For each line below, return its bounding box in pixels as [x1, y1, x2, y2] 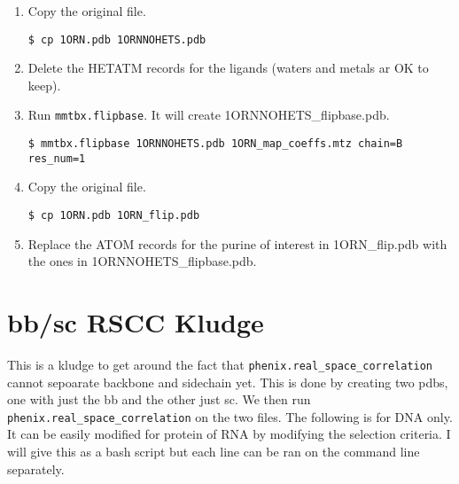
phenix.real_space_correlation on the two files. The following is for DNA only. [7, 407, 453, 425]
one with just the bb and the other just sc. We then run [7, 390, 311, 409]
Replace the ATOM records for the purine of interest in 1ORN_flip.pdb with [27, 234, 447, 253]
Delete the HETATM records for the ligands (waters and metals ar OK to [27, 59, 429, 77]
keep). [27, 75, 61, 94]
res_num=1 [27, 152, 86, 165]
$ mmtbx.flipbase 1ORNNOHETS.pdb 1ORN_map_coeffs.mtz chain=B [27, 137, 403, 151]
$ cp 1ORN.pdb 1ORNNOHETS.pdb [27, 33, 206, 46]
